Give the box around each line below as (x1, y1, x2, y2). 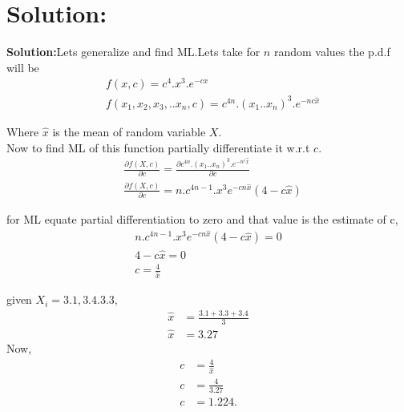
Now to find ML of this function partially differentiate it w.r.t (6, 139, 310, 156)
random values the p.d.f (273, 43, 390, 60)
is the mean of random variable (52, 123, 206, 139)
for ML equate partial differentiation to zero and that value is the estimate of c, (6, 211, 398, 228)
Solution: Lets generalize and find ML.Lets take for (6, 43, 261, 60)
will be (6, 59, 39, 75)
